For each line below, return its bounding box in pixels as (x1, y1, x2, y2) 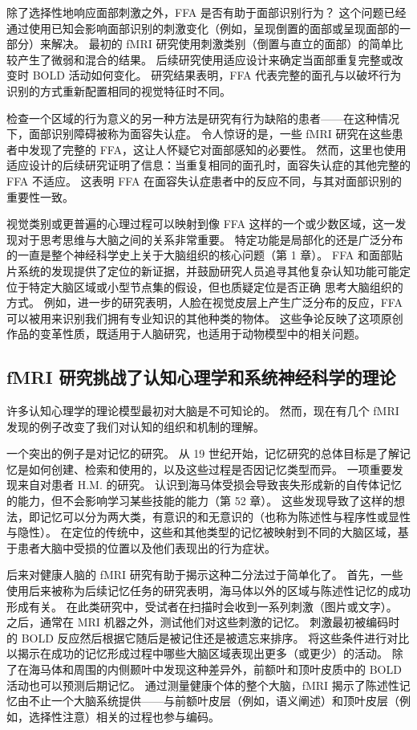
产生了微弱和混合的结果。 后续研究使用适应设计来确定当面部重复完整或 (17, 51, 392, 67)
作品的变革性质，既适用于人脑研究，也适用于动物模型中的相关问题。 (6, 325, 366, 342)
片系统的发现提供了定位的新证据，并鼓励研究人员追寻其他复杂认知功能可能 (6, 262, 399, 279)
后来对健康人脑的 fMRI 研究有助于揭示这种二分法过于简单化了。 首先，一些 (6, 566, 403, 583)
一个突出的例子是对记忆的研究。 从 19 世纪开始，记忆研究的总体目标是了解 (6, 445, 399, 462)
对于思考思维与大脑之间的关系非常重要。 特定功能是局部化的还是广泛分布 (17, 230, 403, 247)
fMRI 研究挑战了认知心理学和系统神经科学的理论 (6, 365, 396, 389)
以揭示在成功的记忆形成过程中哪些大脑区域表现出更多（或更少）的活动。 (6, 645, 388, 662)
